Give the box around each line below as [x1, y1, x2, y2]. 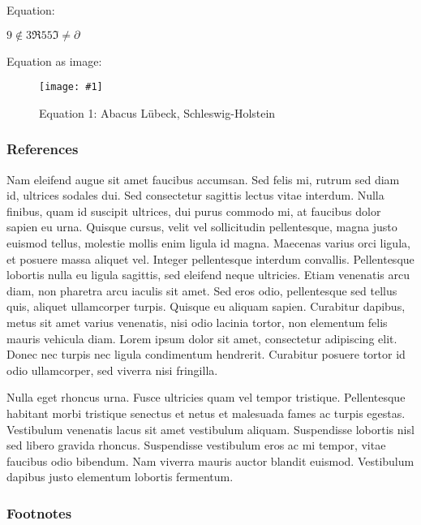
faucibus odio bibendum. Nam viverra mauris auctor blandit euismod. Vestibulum [6, 452, 415, 469]
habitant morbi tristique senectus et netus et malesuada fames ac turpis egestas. [6, 404, 406, 421]
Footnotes [6, 502, 72, 523]
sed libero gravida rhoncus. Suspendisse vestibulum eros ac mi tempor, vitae [6, 437, 386, 454]
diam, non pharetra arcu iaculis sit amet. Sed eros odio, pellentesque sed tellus [6, 282, 397, 299]
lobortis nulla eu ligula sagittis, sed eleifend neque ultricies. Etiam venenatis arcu [6, 266, 410, 283]
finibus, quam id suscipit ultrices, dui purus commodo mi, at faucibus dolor [6, 202, 381, 219]
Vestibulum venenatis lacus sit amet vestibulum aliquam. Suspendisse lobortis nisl [6, 420, 415, 437]
